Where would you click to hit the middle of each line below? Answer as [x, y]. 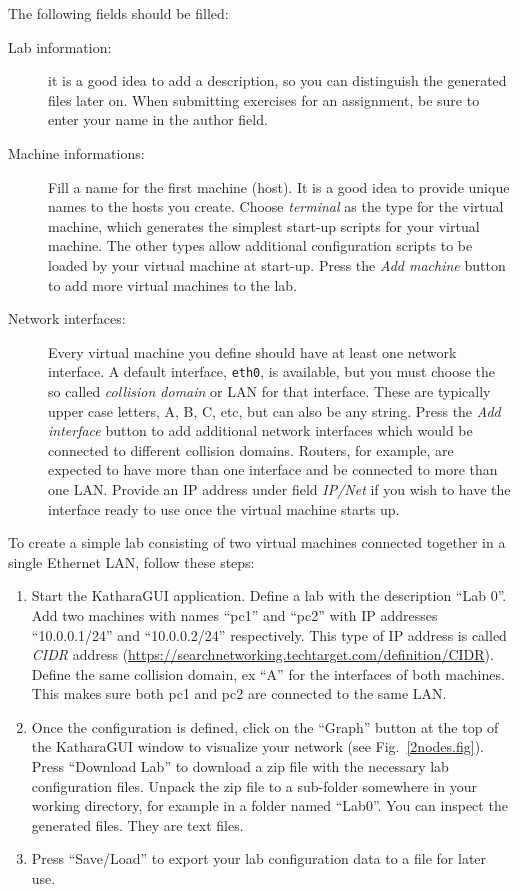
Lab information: [60, 46]
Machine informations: [76, 152]
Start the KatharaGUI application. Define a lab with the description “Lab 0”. [269, 595]
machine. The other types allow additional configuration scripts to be [260, 245]
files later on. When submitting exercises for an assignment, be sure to [264, 99]
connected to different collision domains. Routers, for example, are [251, 449]
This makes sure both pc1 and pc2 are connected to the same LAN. [239, 693]
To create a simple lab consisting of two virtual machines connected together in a [257, 542]
